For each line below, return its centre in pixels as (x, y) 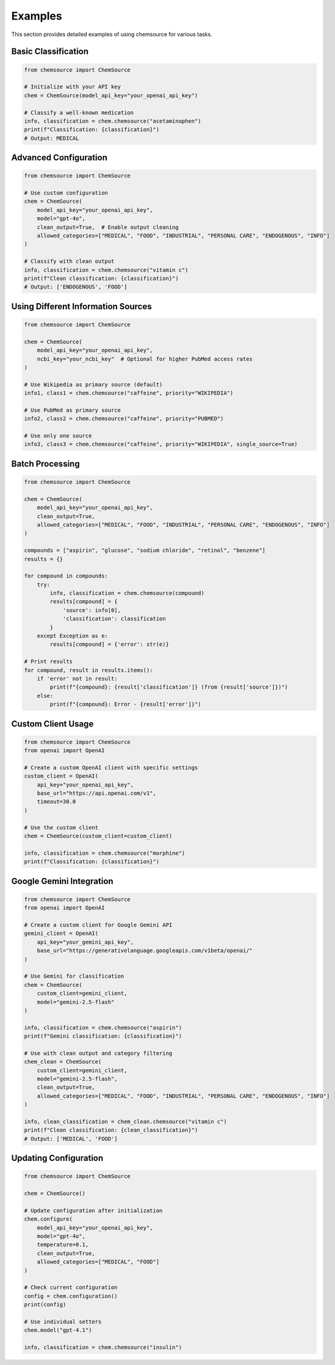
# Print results (49, 662)
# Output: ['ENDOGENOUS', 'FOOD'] (76, 287)
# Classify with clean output (69, 262)
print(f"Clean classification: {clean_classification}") (111, 1130)
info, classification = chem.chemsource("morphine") (105, 853)
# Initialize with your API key (73, 87)
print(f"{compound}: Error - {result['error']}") (125, 704)
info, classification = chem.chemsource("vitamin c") (106, 270)
